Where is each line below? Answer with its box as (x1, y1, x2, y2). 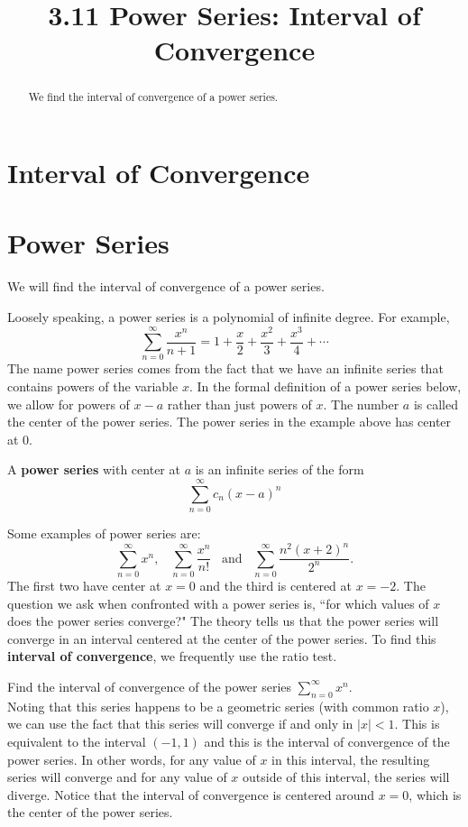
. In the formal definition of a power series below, (188, 376, 462, 395)
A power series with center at (7, 460, 180, 479)
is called (413, 394, 458, 413)
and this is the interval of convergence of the (204, 731, 450, 750)
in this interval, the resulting (271, 749, 430, 768)
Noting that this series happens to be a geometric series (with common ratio (7, 696, 429, 715)
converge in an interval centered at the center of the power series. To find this (7, 629, 436, 648)
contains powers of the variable (7, 376, 179, 395)
